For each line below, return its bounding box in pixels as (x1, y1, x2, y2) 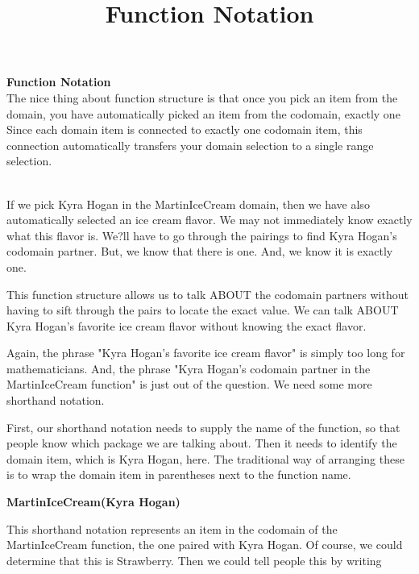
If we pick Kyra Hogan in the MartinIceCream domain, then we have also (6, 195, 370, 212)
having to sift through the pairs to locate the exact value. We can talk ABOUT (6, 302, 399, 318)
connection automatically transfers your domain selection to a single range (6, 136, 374, 153)
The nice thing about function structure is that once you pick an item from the (6, 89, 398, 106)
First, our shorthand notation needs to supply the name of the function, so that (6, 418, 400, 435)
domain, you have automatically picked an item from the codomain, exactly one (6, 105, 400, 122)
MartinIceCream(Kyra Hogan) (6, 493, 180, 510)
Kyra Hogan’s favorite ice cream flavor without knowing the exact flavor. (6, 317, 367, 334)
